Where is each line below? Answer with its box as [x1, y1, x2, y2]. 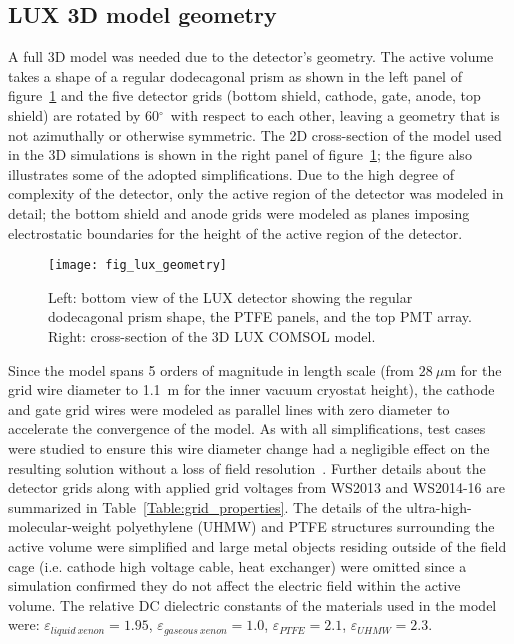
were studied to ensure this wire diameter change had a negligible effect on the [8, 437, 490, 458]
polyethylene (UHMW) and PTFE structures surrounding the [116, 516, 495, 537]
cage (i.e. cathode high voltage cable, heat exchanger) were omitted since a [8, 555, 467, 576]
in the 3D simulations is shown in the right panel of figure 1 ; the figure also [8, 144, 472, 165]
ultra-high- [406, 496, 472, 517]
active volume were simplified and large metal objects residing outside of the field [8, 535, 507, 556]
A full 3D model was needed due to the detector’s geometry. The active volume [8, 46, 494, 67]
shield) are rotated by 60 [8, 104, 160, 125]
